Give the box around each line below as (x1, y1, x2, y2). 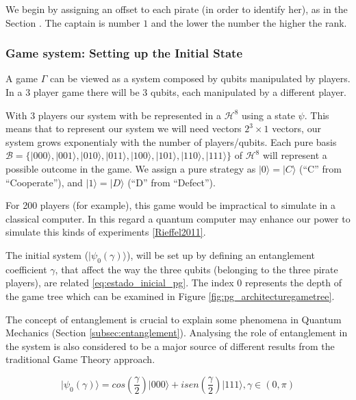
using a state (242, 108, 295, 122)
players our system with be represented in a (38, 108, 222, 122)
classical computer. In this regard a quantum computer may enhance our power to (5, 211, 351, 225)
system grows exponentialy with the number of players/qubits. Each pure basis (5, 134, 337, 149)
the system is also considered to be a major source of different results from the (5, 338, 335, 353)
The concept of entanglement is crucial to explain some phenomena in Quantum (5, 312, 342, 326)
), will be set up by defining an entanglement (127, 247, 316, 262)
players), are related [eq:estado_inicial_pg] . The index (5, 275, 234, 290)
